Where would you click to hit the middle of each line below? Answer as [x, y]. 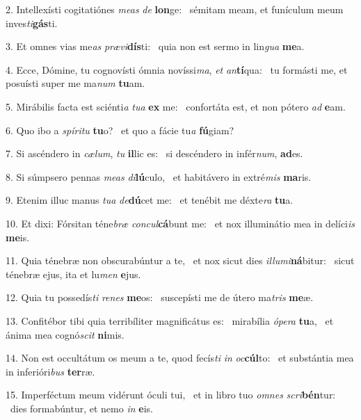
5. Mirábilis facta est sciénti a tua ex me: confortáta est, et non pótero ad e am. [176, 106]
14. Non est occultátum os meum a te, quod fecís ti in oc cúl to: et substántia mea [180, 358]
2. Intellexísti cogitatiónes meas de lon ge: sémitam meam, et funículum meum [175, 9]
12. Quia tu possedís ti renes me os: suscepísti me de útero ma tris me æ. [160, 297]
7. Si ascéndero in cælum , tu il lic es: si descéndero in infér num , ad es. [154, 153]
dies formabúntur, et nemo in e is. [81, 408]
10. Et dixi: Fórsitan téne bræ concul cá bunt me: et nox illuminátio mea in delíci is [180, 223]
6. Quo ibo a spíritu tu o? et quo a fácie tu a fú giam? [120, 130]
